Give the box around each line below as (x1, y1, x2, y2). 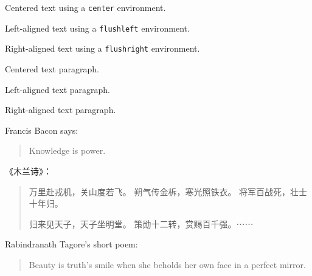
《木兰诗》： (5, 164, 52, 177)
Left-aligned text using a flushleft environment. (5, 21, 190, 34)
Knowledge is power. (29, 144, 106, 157)
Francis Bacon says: (5, 123, 78, 136)
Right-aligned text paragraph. (5, 103, 116, 116)
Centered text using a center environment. (5, 1, 166, 13)
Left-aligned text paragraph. (5, 83, 110, 95)
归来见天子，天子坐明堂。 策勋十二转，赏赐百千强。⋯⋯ (29, 217, 254, 230)
